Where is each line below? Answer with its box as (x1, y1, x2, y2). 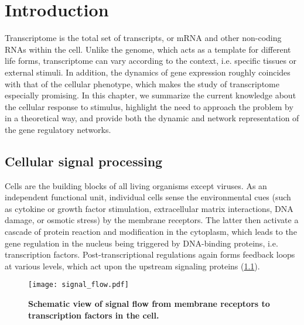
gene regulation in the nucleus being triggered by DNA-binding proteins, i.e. (5, 237, 278, 249)
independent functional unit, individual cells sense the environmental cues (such (5, 191, 291, 203)
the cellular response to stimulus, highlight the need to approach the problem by (5, 100, 293, 112)
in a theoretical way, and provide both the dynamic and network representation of (5, 112, 299, 124)
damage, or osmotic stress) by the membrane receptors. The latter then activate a (5, 214, 299, 226)
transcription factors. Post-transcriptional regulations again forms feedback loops (5, 248, 295, 261)
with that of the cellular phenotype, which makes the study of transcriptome (5, 77, 279, 90)
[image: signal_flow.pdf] (28, 280, 129, 289)
